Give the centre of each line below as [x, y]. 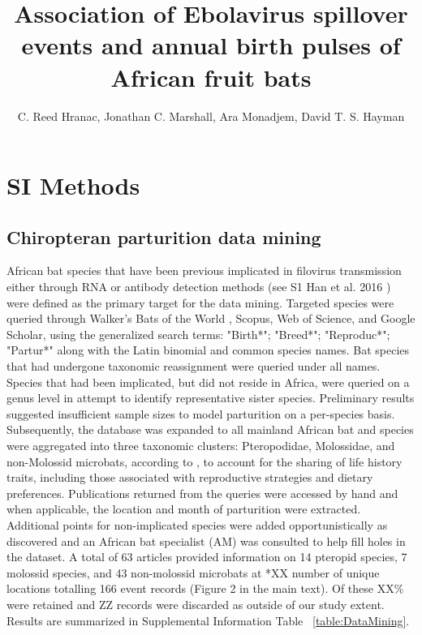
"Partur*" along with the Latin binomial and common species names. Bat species [208, 350]
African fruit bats [211, 77]
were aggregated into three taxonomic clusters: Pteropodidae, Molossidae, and [201, 446]
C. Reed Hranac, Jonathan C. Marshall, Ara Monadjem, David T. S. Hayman [211, 116]
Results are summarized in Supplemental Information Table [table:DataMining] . [208, 620]
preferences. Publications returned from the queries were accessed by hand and [202, 493]
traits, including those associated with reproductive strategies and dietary [190, 477]
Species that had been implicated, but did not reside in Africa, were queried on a [208, 382]
